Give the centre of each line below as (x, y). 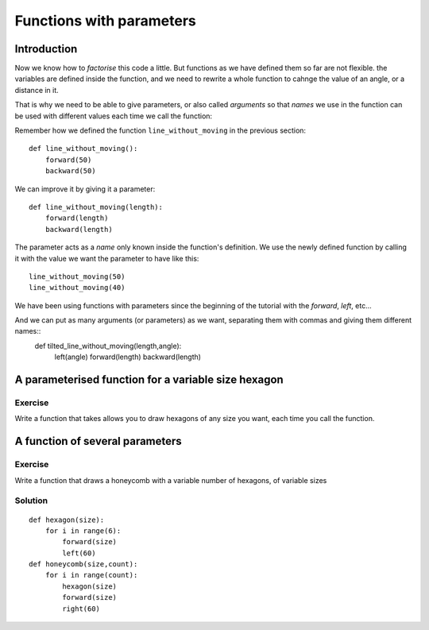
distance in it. (37, 90)
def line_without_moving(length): (96, 207)
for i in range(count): (91, 575)
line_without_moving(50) (77, 276)
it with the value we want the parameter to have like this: (107, 258)
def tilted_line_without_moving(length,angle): (108, 346)
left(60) (79, 553)
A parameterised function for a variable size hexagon (149, 380)
